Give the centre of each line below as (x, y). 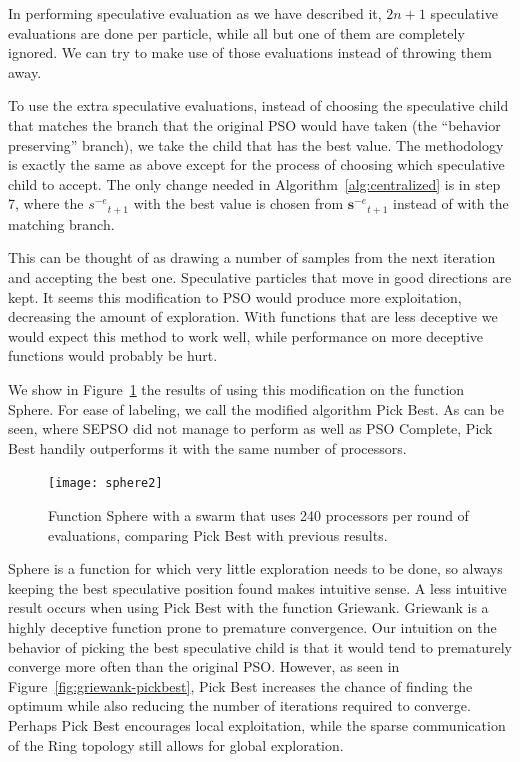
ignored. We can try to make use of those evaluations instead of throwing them (250, 52)
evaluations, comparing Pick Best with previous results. (218, 534)
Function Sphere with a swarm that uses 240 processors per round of (258, 514)
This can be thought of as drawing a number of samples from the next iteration (252, 257)
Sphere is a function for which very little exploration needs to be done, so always (255, 568)
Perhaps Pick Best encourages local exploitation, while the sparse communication (257, 724)
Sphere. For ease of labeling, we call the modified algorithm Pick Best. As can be (256, 408)
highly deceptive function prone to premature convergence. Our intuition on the (252, 626)
